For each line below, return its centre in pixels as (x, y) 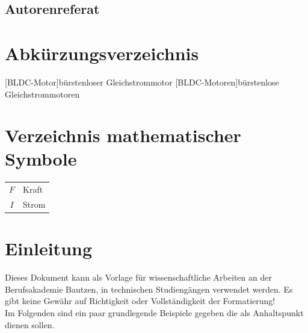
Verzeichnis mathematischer (123, 135)
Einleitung (49, 248)
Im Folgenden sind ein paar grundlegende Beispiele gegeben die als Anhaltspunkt (154, 313)
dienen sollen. (30, 324)
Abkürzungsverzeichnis (102, 53)
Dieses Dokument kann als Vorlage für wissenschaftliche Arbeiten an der (138, 277)
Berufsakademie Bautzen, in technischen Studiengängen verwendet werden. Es (149, 289)
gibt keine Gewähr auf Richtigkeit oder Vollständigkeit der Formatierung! (140, 301)
